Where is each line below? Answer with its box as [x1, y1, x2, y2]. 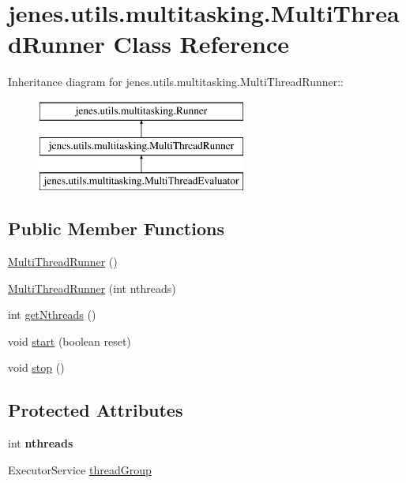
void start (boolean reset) [8, 332, 131, 349]
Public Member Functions [8, 216, 224, 241]
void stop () [8, 359, 65, 376]
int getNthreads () [8, 306, 96, 323]
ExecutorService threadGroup [8, 461, 152, 477]
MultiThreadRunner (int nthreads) [8, 279, 176, 296]
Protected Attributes [8, 398, 183, 422]
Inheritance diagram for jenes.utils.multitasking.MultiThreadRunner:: [8, 73, 344, 90]
